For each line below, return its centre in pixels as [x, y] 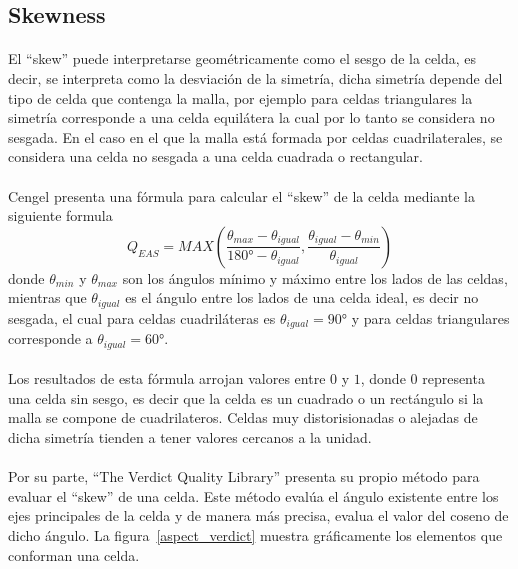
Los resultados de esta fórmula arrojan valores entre [167, 378]
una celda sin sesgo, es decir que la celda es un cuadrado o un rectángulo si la [246, 397]
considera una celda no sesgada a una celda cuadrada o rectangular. [215, 156]
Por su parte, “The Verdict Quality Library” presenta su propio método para [244, 476]
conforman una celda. [74, 554]
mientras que [47, 297]
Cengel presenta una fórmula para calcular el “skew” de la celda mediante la [241, 195]
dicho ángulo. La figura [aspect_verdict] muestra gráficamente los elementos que [255, 535]
